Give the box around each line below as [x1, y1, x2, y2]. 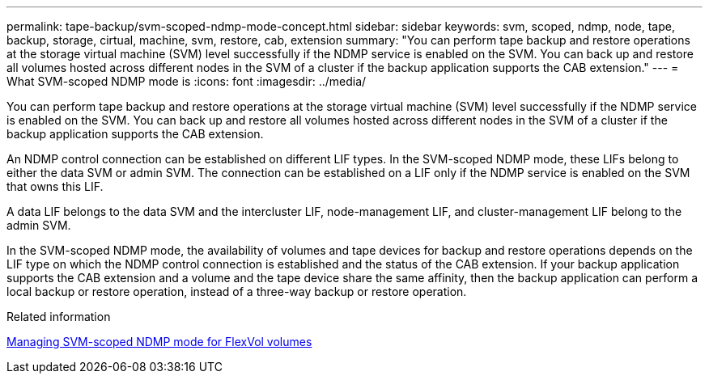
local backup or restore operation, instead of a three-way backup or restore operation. [6, 285, 467, 298]
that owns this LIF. [6, 179, 104, 193]
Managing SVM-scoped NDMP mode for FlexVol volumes [6, 335, 312, 348]
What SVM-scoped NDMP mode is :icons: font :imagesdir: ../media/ [6, 74, 367, 88]
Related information [6, 310, 111, 323]
